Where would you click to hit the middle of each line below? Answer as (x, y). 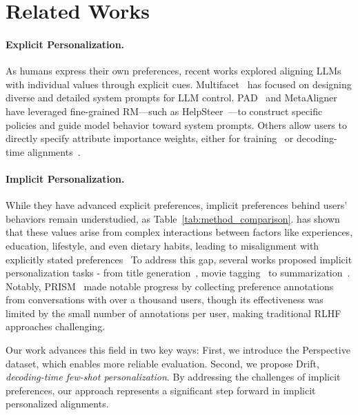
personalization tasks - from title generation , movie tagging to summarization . (178, 273)
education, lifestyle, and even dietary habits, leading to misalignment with (162, 245)
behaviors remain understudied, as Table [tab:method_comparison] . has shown (173, 218)
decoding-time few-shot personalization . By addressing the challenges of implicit (173, 377)
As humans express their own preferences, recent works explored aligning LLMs (173, 71)
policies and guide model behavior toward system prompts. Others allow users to (176, 124)
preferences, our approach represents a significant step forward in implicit (161, 390)
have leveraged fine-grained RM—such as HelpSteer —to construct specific (164, 111)
